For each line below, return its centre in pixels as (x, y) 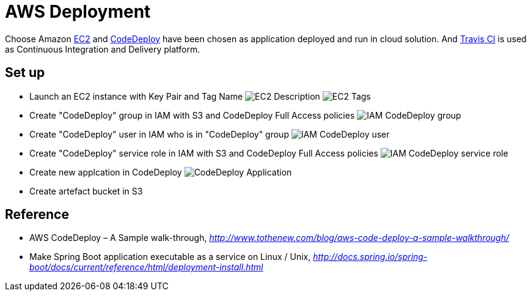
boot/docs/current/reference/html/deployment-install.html (146, 267)
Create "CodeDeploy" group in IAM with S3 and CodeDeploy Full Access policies (192, 115)
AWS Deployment (78, 12)
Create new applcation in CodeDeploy (106, 172)
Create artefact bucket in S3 (86, 191)
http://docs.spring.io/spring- (370, 257)
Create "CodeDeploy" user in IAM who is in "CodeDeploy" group (159, 134)
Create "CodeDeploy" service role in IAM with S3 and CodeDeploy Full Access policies (204, 153)
